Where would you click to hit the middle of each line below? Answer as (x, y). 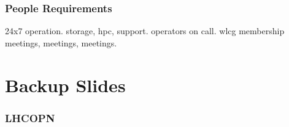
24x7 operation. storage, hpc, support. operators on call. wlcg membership (145, 31)
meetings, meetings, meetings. (61, 42)
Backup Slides (65, 85)
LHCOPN (30, 118)
